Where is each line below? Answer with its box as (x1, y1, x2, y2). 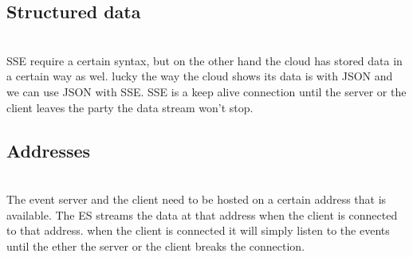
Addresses (6, 138, 91, 162)
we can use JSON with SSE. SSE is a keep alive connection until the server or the (6, 83, 407, 99)
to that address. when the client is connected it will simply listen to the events (6, 222, 390, 239)
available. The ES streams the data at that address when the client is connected (6, 206, 398, 223)
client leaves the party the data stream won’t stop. (6, 99, 254, 115)
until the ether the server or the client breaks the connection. (6, 237, 305, 254)
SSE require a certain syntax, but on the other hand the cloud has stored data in (6, 52, 403, 68)
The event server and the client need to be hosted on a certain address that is (6, 190, 387, 207)
